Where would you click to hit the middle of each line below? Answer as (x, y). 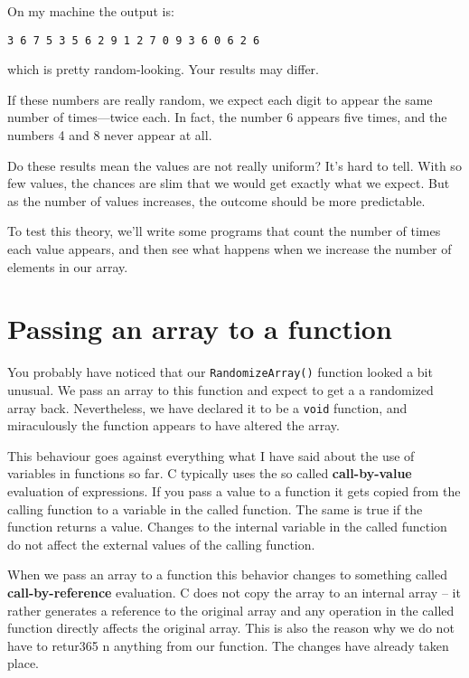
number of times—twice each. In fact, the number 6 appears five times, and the (227, 117)
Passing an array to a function (200, 329)
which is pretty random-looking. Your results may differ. (164, 69)
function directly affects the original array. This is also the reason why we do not (231, 628)
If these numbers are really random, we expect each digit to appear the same (220, 99)
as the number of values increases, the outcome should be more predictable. (216, 200)
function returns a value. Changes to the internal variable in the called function (227, 527)
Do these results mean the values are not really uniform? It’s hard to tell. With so (234, 165)
